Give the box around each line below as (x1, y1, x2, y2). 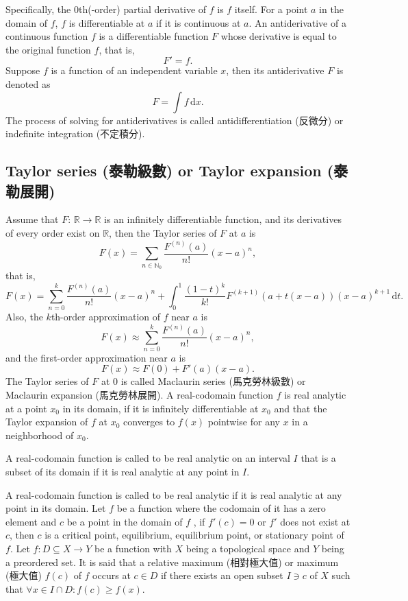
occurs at (92, 568, 131, 582)
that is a (301, 451, 336, 465)
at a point (5, 401, 47, 415)
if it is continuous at (156, 15, 241, 30)
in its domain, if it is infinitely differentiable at (62, 401, 259, 415)
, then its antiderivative (226, 63, 324, 78)
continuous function (5, 29, 88, 43)
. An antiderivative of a (248, 15, 346, 30)
